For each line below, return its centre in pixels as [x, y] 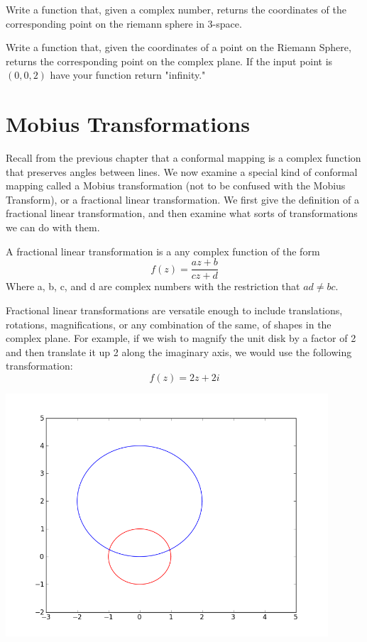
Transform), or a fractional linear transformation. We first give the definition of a [182, 199]
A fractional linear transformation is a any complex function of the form [163, 251]
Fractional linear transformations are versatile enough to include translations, [174, 310]
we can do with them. [53, 227]
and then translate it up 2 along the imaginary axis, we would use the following [179, 352]
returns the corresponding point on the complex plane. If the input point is [169, 61]
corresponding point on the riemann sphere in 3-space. [124, 23]
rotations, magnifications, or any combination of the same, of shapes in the [169, 324]
